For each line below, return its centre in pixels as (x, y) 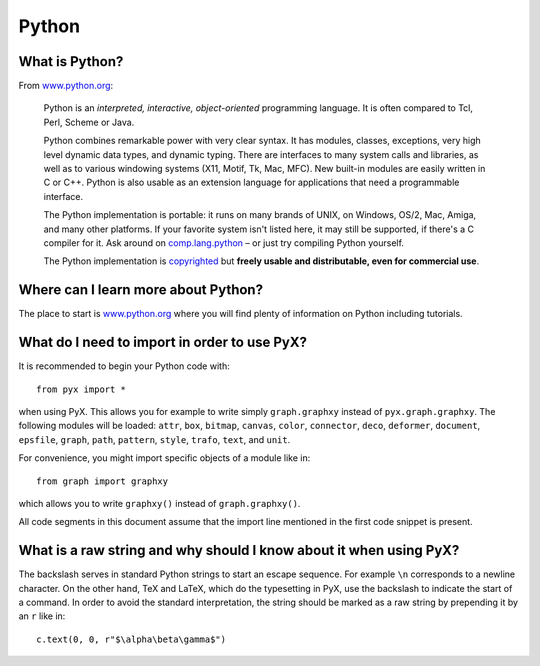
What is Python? (71, 61)
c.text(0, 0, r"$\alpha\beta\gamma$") (131, 639)
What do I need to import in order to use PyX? (163, 342)
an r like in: (42, 616)
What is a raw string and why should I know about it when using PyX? (239, 550)
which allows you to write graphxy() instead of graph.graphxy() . (159, 503)
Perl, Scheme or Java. (89, 122)
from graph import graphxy (102, 481)
